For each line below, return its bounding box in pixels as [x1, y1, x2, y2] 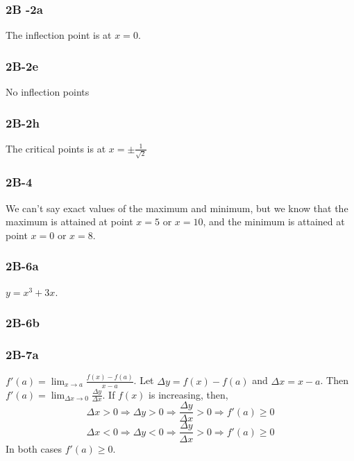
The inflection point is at [6, 28, 112, 42]
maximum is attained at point [6, 214, 133, 229]
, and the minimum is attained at [203, 214, 345, 229]
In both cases [6, 441, 62, 455]
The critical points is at [6, 141, 106, 155]
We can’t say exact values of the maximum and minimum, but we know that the [6, 200, 348, 215]
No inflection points [6, 85, 90, 99]
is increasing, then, [149, 387, 228, 401]
